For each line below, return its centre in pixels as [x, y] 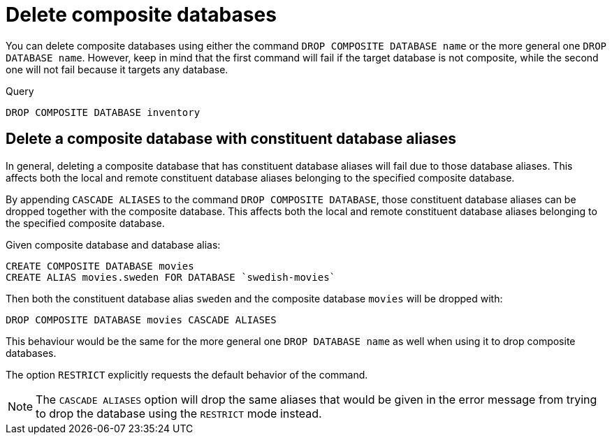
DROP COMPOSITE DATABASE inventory [103, 112]
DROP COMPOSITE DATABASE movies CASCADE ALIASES [141, 320]
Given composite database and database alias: [113, 244]
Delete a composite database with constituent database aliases [231, 139]
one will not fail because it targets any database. [117, 69]
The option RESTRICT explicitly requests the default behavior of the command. [187, 374]
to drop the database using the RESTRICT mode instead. [179, 413]
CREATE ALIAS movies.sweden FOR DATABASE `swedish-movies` [171, 277]
